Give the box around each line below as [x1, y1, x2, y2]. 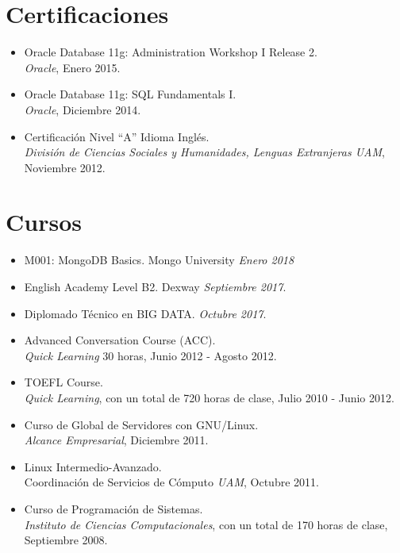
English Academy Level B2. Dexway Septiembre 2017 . [24, 278, 287, 294]
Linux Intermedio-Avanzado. [24, 458, 162, 474]
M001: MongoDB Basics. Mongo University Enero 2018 [24, 252, 294, 268]
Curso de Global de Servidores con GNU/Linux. [24, 416, 259, 432]
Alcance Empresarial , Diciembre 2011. [24, 432, 209, 448]
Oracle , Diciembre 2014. [24, 101, 141, 117]
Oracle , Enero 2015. [24, 59, 121, 75]
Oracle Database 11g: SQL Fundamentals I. [24, 86, 237, 102]
